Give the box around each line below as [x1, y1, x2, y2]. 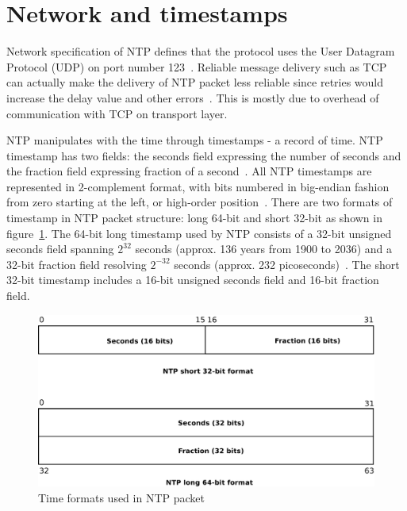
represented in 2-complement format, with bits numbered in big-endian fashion [6, 178, 390, 194]
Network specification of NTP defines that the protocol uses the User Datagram [6, 43, 395, 60]
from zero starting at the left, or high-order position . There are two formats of [6, 194, 393, 210]
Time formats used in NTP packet [38, 489, 205, 505]
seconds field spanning [6, 240, 114, 257]
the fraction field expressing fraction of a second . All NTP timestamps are [6, 163, 372, 179]
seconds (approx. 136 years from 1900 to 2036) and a [135, 240, 392, 257]
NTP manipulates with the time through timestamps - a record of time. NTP [6, 132, 383, 148]
